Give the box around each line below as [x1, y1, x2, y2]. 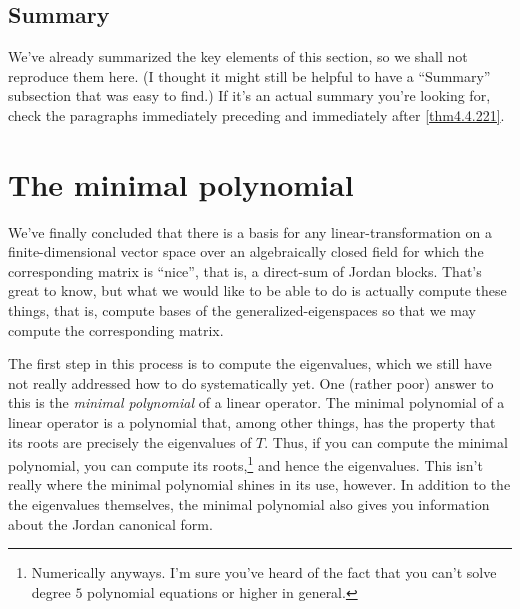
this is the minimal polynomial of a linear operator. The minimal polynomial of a [8, 392, 505, 413]
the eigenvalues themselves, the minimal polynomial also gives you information [8, 494, 490, 515]
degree [31, 581, 71, 602]
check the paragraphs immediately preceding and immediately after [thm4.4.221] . [8, 104, 505, 125]
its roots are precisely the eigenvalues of [8, 431, 252, 452]
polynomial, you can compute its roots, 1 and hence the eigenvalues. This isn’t [8, 452, 483, 475]
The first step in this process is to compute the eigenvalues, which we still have [8, 353, 492, 374]
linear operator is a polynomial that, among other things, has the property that [8, 412, 496, 433]
